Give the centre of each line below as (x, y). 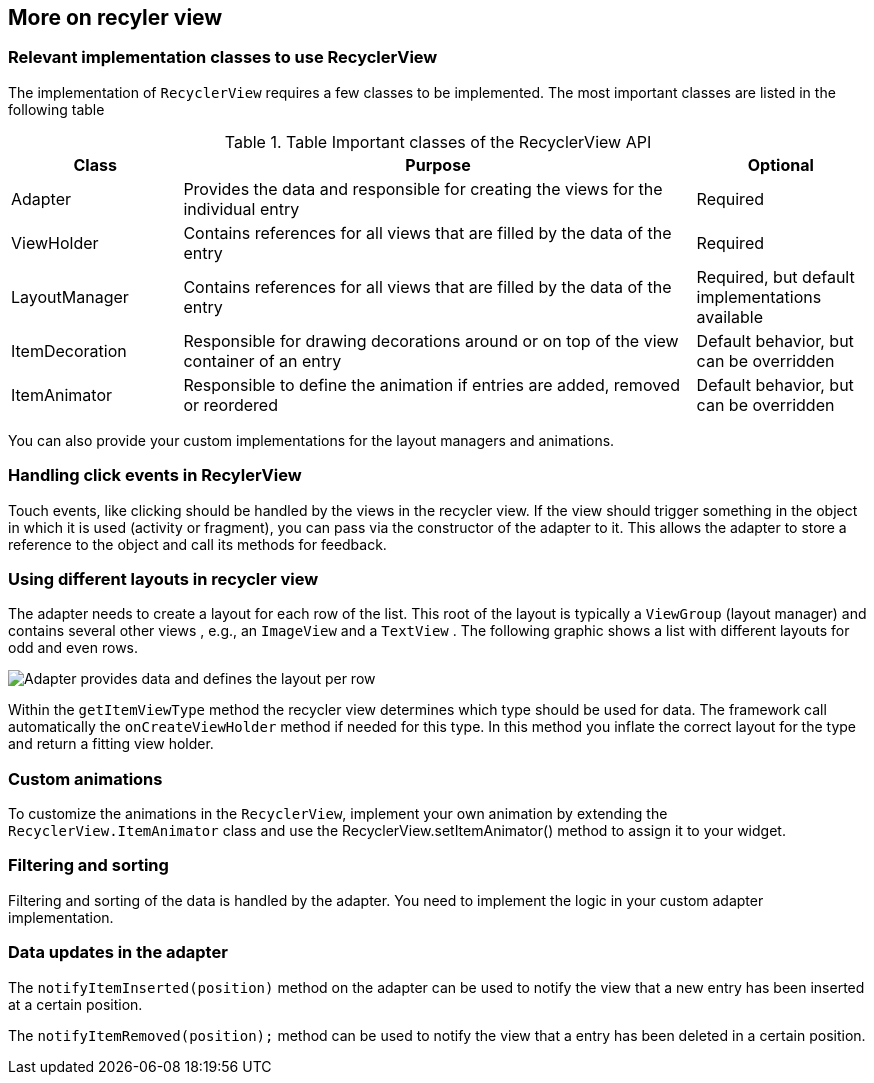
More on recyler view (115, 17)
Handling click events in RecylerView (155, 475)
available (729, 316)
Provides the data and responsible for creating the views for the (423, 188)
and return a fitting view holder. (111, 744)
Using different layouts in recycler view (163, 578)
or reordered (230, 404)
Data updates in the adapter (118, 952)
